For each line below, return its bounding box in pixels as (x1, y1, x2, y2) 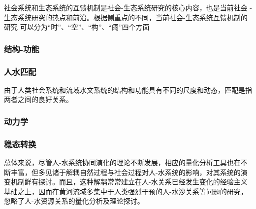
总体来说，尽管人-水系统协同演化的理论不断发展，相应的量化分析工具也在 (4, 157, 241, 168)
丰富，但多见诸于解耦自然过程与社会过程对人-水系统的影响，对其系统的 (10, 167, 241, 177)
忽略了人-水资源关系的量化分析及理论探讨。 (4, 196, 144, 206)
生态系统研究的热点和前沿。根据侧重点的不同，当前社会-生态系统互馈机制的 (4, 12, 248, 22)
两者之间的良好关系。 (4, 94, 73, 104)
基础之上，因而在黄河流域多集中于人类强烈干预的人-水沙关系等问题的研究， (4, 186, 248, 196)
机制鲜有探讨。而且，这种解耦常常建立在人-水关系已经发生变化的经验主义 (10, 176, 248, 187)
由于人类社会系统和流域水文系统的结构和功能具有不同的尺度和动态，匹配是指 (4, 84, 252, 95)
